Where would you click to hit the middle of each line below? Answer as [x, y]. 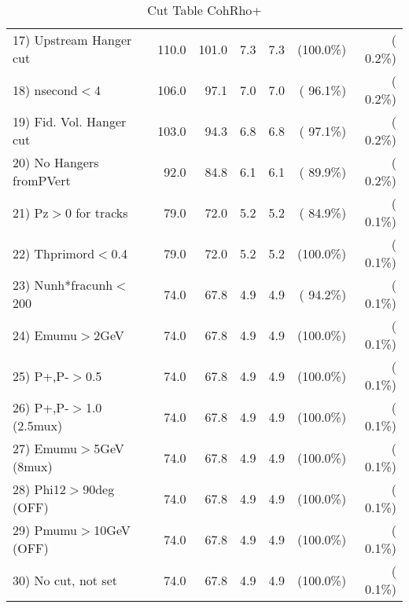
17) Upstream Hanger [72, 40]
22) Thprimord [54, 253]
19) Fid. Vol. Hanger [70, 121]
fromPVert [42, 180]
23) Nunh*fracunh [63, 285]
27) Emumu [45, 448]
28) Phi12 [39, 489]
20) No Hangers [56, 162]
